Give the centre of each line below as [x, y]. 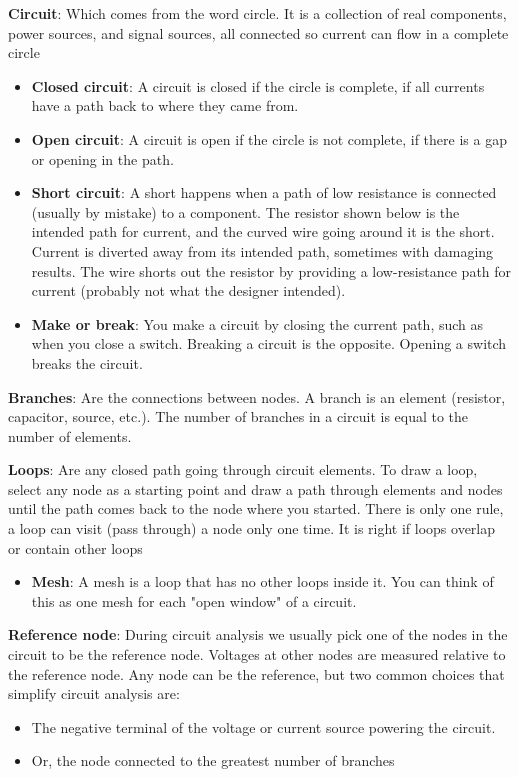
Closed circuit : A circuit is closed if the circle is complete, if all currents [258, 85]
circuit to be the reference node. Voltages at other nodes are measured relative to [257, 654]
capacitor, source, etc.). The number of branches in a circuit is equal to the [238, 416]
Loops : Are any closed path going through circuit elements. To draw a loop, [243, 469]
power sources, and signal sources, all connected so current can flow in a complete [258, 32]
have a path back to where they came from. [165, 105]
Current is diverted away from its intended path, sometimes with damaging [262, 250]
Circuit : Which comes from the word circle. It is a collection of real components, [257, 13]
